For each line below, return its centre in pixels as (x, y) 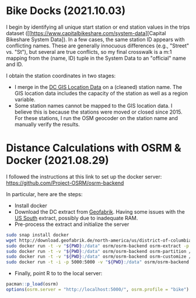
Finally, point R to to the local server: (58, 273)
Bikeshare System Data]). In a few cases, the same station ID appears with (95, 39)
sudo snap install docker (37, 235)
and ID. (15, 64)
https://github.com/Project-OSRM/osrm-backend (65, 183)
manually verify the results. (47, 124)
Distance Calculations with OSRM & (94, 148)
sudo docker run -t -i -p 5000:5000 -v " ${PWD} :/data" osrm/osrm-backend (98, 262)
